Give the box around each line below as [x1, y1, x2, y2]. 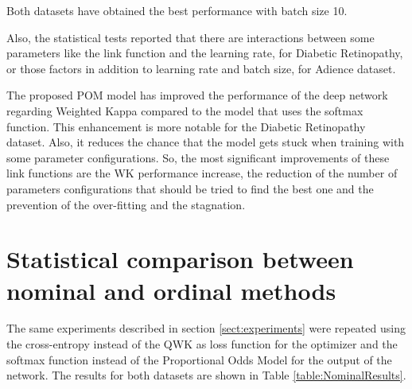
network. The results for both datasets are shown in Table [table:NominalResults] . [6, 367, 406, 383]
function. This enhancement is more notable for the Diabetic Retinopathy [6, 118, 366, 134]
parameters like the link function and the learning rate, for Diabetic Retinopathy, [6, 45, 403, 61]
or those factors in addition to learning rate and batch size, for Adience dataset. [6, 60, 396, 76]
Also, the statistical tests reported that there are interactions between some [6, 29, 375, 45]
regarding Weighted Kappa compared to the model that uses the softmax [6, 102, 363, 119]
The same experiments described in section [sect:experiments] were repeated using [6, 320, 406, 336]
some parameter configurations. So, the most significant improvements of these [6, 149, 390, 165]
